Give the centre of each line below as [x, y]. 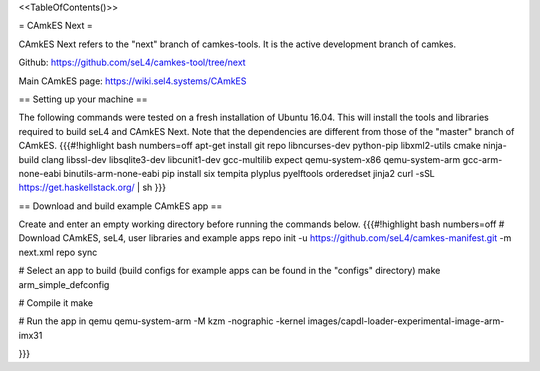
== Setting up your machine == [83, 99]
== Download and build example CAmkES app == [120, 206]
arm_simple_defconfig [64, 284]
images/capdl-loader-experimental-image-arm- [406, 321]
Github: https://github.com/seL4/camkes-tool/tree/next [132, 62]
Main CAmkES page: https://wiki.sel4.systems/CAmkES [132, 81]
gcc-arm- [482, 159]
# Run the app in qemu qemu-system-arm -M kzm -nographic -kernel [162, 321]
